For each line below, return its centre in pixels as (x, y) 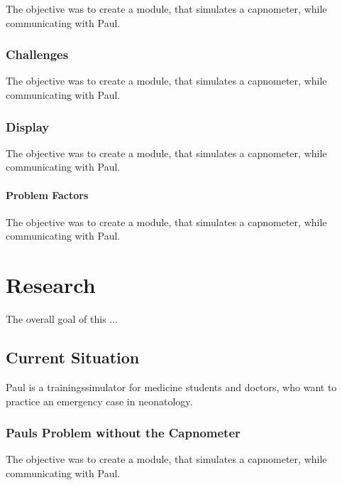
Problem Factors (47, 194)
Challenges (37, 54)
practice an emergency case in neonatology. (99, 401)
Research (51, 285)
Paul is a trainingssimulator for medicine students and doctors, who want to (171, 387)
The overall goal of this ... (62, 319)
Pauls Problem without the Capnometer (123, 433)
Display (28, 126)
